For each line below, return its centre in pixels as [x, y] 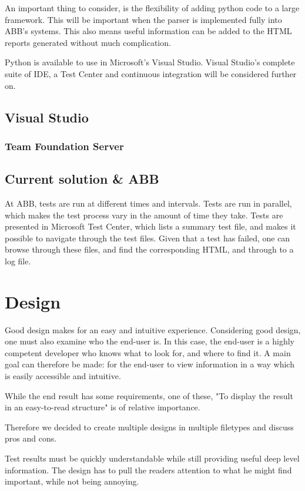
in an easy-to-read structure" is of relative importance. [103, 407]
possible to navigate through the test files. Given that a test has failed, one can [148, 238]
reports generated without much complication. [88, 42]
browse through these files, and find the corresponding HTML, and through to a [149, 249]
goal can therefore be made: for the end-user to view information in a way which [150, 364]
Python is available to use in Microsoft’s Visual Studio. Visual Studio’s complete [150, 62]
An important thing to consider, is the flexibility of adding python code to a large [152, 8]
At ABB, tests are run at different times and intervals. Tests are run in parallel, [148, 203]
